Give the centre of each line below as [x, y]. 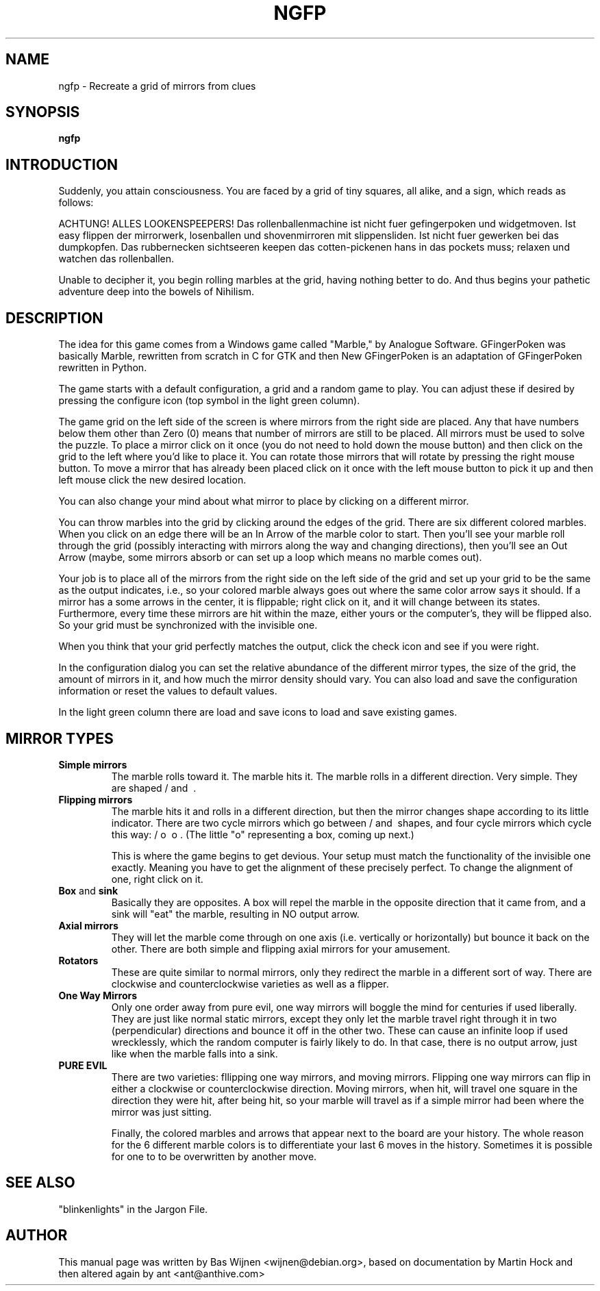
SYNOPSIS [43, 112]
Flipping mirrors [96, 799]
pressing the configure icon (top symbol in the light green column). [209, 401]
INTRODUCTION [62, 164]
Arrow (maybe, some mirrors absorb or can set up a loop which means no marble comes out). [270, 557]
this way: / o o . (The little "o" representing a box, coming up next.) [263, 834]
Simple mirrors [93, 764]
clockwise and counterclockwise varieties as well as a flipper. [250, 983]
